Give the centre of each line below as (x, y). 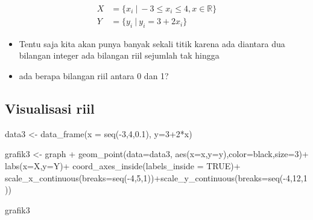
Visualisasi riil (50, 108)
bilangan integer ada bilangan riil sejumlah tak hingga (119, 55)
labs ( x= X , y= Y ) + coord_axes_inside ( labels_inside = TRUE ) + (123, 166)
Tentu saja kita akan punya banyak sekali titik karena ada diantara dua (152, 43)
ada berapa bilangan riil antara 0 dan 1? (94, 76)
